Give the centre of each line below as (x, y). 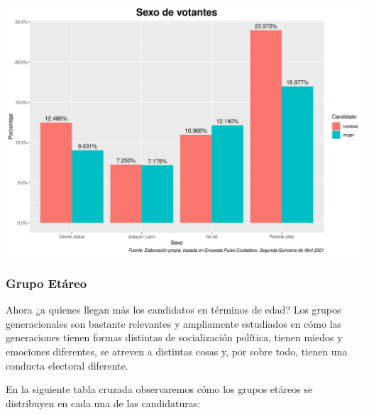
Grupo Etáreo (46, 283)
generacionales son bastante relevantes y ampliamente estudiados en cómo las (174, 323)
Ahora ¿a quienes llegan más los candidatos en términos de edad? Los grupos (174, 310)
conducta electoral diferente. (67, 365)
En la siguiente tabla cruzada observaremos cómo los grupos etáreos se (159, 389)
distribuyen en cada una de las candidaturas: (103, 403)
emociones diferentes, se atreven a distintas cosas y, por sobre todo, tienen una (177, 351)
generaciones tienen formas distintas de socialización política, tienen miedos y (174, 337)
